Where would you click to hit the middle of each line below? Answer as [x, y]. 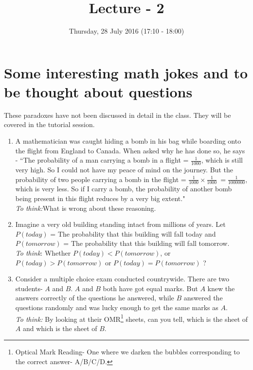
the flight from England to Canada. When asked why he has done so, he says [130, 150]
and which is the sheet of [60, 328]
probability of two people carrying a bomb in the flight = [101, 179]
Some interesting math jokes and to [126, 72]
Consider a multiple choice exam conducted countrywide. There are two [122, 279]
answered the [203, 298]
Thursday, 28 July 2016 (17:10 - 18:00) [126, 31]
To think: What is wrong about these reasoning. [86, 208]
